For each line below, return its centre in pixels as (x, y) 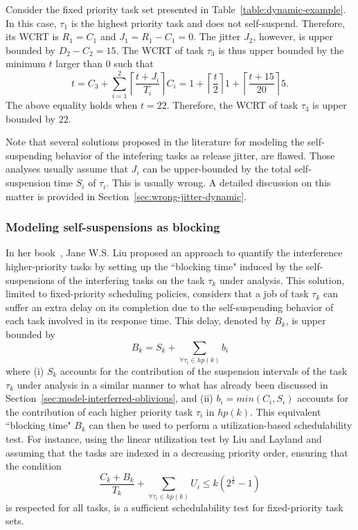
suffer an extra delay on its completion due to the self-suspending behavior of (170, 307)
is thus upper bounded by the (281, 50)
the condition (34, 466)
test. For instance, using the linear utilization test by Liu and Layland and (164, 438)
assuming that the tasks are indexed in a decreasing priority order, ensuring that (177, 452)
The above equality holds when (72, 105)
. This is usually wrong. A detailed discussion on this (218, 183)
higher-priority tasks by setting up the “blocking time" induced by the (154, 266)
